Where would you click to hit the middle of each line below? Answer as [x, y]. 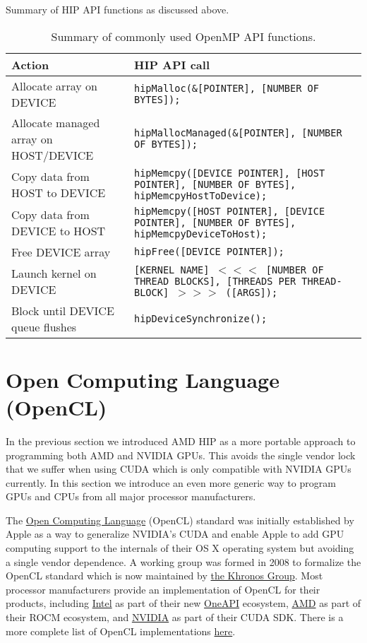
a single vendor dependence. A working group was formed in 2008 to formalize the [183, 561]
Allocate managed [56, 122]
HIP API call [172, 64]
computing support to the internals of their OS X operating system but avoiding [180, 548]
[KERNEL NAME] [172, 270]
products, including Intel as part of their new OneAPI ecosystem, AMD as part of [183, 603]
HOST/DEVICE [53, 155]
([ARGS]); [252, 292]
